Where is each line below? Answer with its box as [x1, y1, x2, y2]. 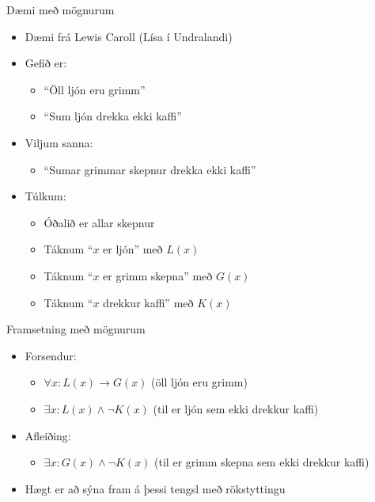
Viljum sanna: [25, 134, 93, 150]
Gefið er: [25, 55, 67, 71]
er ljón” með [103, 241, 163, 257]
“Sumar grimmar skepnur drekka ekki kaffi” [44, 161, 256, 177]
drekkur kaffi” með [103, 294, 194, 310]
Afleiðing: [25, 427, 71, 443]
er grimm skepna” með [103, 267, 213, 283]
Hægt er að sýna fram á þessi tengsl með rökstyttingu [25, 480, 286, 496]
